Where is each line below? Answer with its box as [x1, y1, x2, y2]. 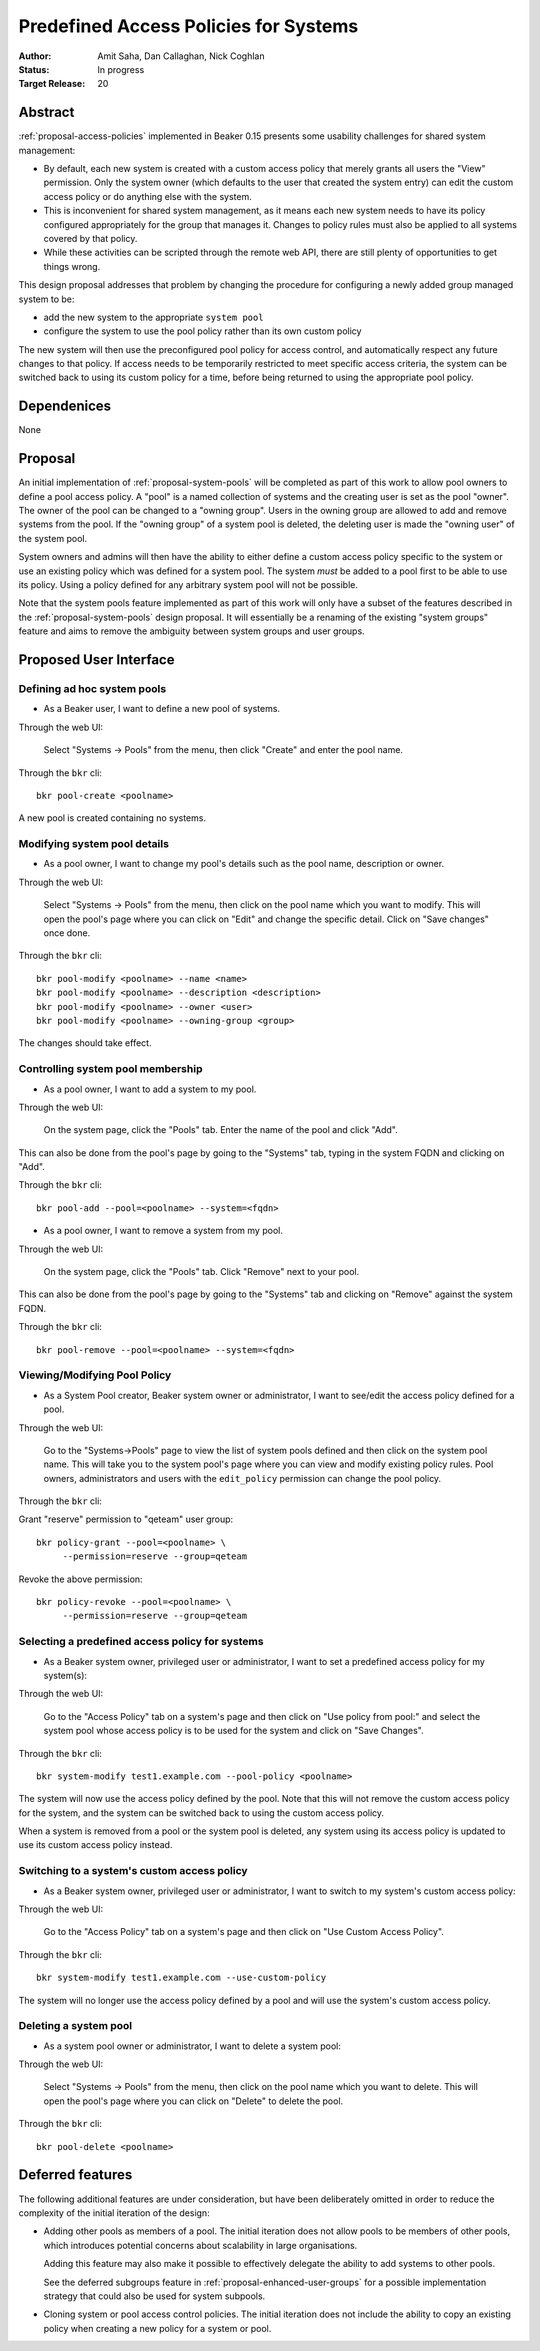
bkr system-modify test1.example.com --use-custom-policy [36, 1972, 327, 1984]
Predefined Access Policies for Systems [18, 15, 359, 37]
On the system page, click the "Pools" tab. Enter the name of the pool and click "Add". [43, 1124, 399, 1136]
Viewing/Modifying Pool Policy [18, 1368, 172, 1382]
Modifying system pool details [18, 837, 170, 851]
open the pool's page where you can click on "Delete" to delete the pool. [43, 2095, 344, 2107]
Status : [18, 63, 50, 75]
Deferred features [18, 2166, 133, 2184]
